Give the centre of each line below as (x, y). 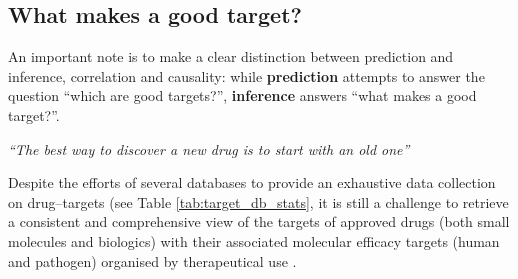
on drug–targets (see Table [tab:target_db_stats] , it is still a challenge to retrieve (258, 201)
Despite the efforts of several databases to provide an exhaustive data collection (252, 182)
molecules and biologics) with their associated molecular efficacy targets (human (254, 240)
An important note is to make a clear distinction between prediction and (231, 56)
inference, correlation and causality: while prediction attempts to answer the (246, 75)
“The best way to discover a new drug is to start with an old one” (209, 148)
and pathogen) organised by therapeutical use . (152, 260)
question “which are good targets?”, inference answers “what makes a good (242, 95)
